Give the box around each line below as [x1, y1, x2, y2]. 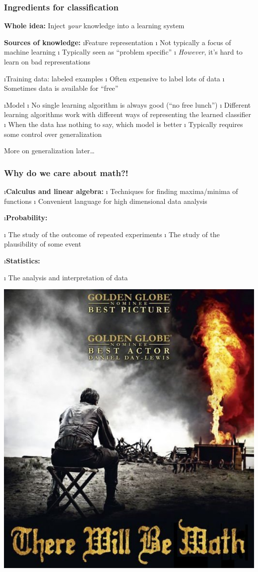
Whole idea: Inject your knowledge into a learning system [4, 20, 185, 31]
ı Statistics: [4, 255, 40, 265]
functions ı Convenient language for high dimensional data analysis [4, 195, 207, 206]
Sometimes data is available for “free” [4, 83, 119, 93]
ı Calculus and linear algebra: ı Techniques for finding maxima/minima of [4, 186, 238, 196]
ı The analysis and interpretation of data [4, 272, 128, 282]
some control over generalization [4, 128, 102, 139]
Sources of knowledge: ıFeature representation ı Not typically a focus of [4, 37, 231, 47]
